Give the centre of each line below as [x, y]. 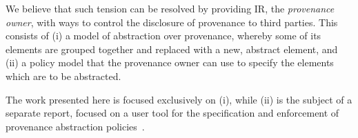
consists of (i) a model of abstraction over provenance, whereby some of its [163, 36]
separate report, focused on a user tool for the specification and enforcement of [172, 113]
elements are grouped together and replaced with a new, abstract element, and [172, 49]
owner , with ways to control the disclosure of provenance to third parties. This [172, 22]
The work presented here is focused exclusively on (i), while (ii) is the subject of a [179, 99]
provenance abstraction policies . [75, 126]
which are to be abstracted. [63, 76]
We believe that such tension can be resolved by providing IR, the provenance [170, 8]
